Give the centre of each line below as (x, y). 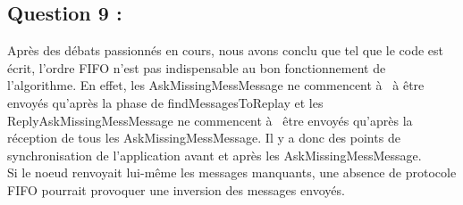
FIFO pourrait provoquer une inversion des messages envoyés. (176, 189)
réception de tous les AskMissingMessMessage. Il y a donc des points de (204, 138)
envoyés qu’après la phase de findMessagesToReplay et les (165, 102)
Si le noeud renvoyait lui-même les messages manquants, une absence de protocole (232, 172)
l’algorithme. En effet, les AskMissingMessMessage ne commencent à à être (216, 85)
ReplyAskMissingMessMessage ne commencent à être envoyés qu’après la (210, 120)
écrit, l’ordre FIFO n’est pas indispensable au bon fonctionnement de (197, 67)
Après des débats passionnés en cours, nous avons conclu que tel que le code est (226, 50)
